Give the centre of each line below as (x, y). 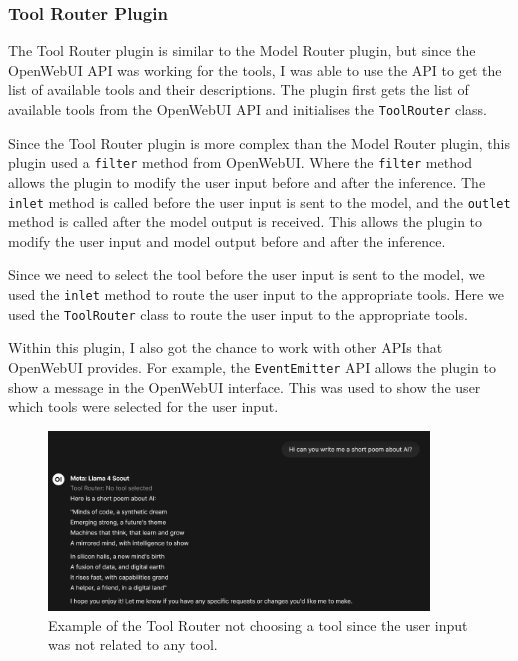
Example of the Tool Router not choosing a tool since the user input (258, 624)
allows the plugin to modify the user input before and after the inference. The (247, 181)
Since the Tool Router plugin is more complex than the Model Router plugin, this (259, 142)
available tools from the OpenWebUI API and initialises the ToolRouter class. (248, 109)
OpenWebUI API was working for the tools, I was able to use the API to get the (255, 69)
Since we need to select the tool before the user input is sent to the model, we (246, 274)
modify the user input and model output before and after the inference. (227, 240)
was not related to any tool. (133, 644)
